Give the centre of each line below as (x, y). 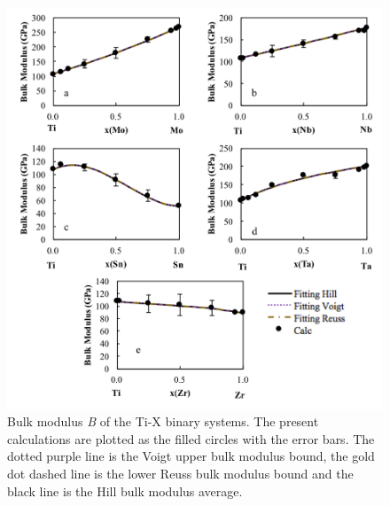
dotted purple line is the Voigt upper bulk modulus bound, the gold (191, 456)
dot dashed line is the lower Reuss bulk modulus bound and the (180, 474)
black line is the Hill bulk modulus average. (125, 490)
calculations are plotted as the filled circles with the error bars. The (191, 438)
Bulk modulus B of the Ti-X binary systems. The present (163, 421)
